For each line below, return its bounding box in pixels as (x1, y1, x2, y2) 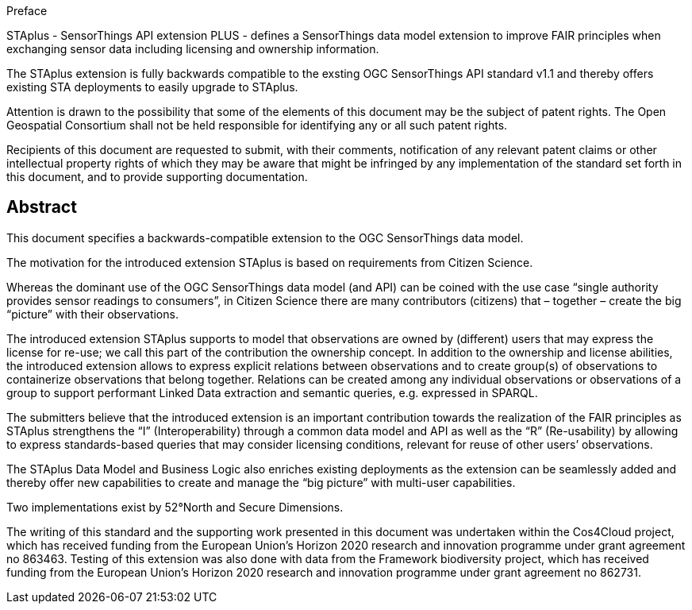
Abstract (6, 197, 77, 218)
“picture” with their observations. (6, 307, 179, 321)
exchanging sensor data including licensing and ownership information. (6, 42, 379, 56)
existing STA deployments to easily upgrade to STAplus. (6, 80, 298, 94)
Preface (6, 4, 48, 17)
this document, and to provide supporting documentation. (6, 170, 308, 183)
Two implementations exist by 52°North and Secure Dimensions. (6, 500, 344, 514)
